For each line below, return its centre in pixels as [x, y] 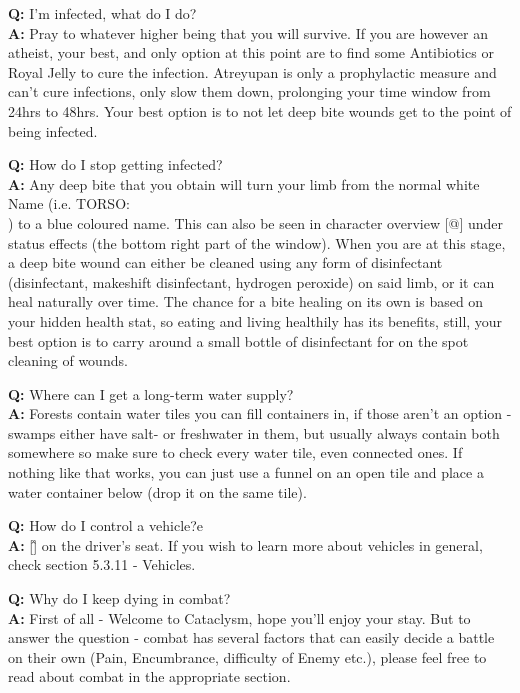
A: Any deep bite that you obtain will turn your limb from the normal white [244, 183]
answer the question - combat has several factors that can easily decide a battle [251, 637]
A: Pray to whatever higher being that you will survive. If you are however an [248, 32]
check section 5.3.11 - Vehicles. [102, 564]
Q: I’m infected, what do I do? [102, 13]
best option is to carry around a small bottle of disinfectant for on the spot [238, 340]
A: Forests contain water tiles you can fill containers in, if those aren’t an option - [260, 413]
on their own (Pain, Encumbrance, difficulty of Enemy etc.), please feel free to [247, 656]
